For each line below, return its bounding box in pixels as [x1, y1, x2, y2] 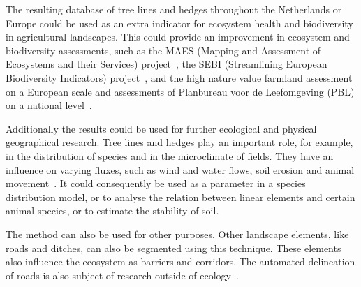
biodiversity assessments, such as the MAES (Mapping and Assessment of [6, 43, 321, 57]
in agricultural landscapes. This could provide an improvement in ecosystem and [6, 29, 350, 44]
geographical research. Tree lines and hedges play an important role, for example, [6, 135, 353, 149]
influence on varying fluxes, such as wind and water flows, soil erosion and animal [6, 162, 355, 177]
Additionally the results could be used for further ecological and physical [6, 121, 317, 135]
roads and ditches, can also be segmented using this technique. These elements [6, 240, 341, 255]
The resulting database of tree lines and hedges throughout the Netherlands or [6, 2, 342, 16]
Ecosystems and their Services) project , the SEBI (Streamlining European [6, 57, 327, 71]
